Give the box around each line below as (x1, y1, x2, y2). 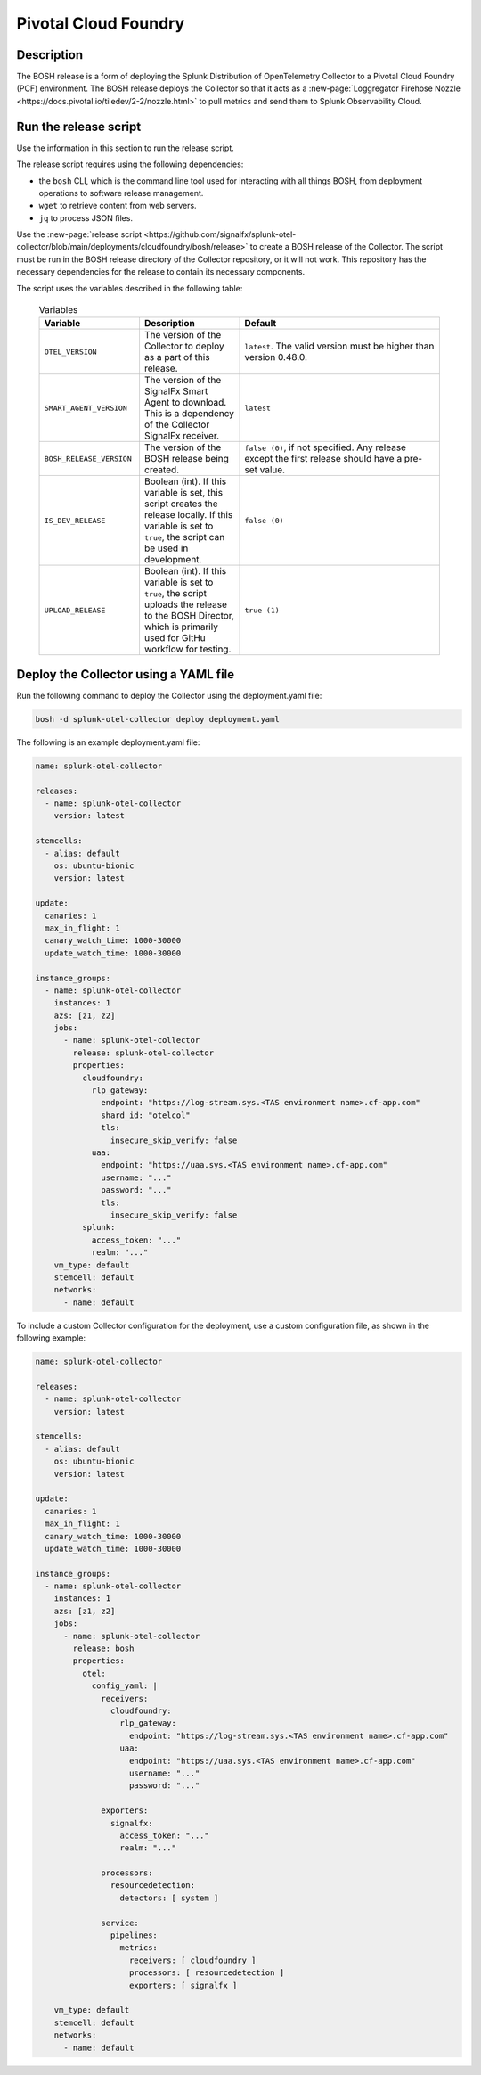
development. (143, 554, 202, 566)
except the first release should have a (244, 453, 403, 465)
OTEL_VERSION (44, 347, 97, 357)
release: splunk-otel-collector (72, 1047, 214, 1058)
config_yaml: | (91, 1681, 158, 1691)
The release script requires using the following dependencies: (16, 159, 244, 169)
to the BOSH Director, (143, 610, 235, 622)
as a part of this (143, 351, 210, 364)
